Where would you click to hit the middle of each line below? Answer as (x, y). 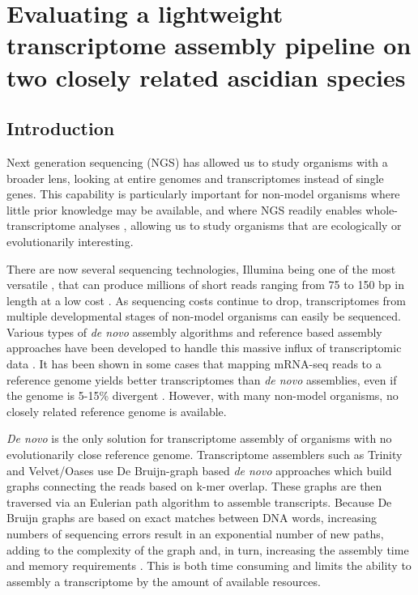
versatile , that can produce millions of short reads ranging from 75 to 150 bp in (205, 285)
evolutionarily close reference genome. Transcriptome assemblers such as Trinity (205, 455)
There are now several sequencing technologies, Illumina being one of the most (201, 268)
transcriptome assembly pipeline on (209, 45)
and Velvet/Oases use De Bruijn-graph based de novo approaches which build (199, 470)
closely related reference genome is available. (117, 411)
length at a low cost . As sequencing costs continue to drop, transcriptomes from (206, 300)
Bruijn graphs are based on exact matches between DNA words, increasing (192, 518)
